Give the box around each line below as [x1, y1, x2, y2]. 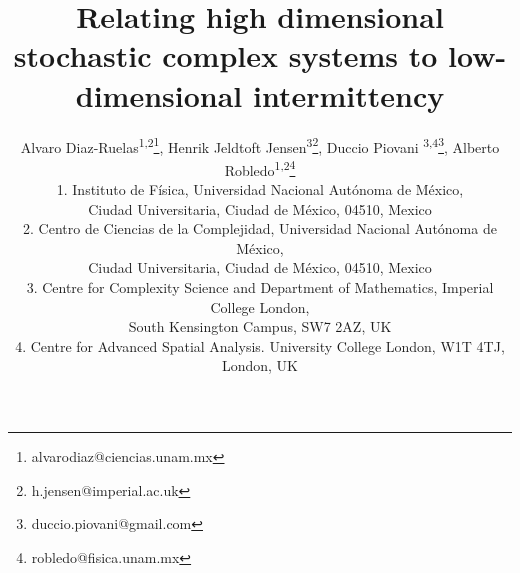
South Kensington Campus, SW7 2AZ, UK [128, 316, 392, 337]
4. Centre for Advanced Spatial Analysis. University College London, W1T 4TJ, [15, 335, 505, 356]
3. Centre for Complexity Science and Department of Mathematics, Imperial [26, 276, 494, 297]
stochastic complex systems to [13, 35, 438, 76]
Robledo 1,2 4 [224, 156, 296, 180]
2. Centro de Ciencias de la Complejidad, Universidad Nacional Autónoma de [23, 218, 497, 239]
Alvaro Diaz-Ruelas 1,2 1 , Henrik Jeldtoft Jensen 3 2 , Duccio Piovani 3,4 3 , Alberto [20, 133, 500, 157]
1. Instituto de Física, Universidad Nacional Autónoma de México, [56, 179, 464, 199]
